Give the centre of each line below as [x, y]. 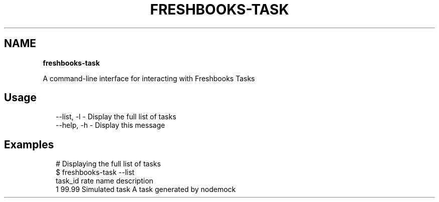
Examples [29, 144]
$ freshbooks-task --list [95, 172]
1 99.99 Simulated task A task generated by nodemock [146, 189]
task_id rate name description [104, 181]
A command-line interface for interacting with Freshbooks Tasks [149, 78]
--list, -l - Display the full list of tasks [116, 117]
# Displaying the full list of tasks [108, 164]
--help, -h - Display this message [111, 125]
